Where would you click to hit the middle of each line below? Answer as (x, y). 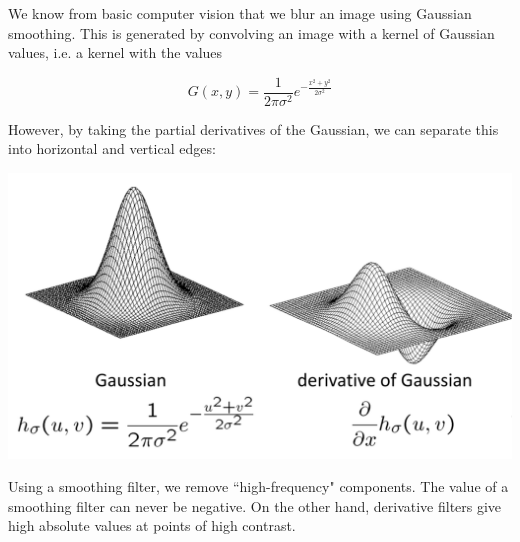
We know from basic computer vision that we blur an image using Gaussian (240, 13)
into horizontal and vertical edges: (112, 148)
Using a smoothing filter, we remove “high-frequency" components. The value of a (258, 486)
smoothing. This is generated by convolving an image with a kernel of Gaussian (251, 32)
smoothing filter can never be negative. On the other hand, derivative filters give (255, 505)
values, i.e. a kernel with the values (115, 52)
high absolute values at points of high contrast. (152, 525)
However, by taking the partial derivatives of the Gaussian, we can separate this (253, 128)
